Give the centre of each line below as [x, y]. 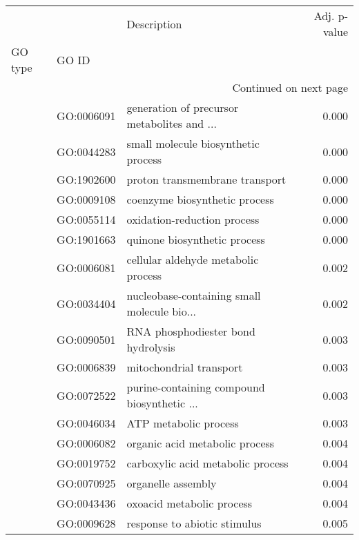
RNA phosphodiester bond [191, 331]
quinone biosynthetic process [196, 239]
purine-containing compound [196, 387]
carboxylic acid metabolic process [207, 463]
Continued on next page [290, 87]
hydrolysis [151, 347]
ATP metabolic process [183, 423]
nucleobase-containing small [194, 295]
